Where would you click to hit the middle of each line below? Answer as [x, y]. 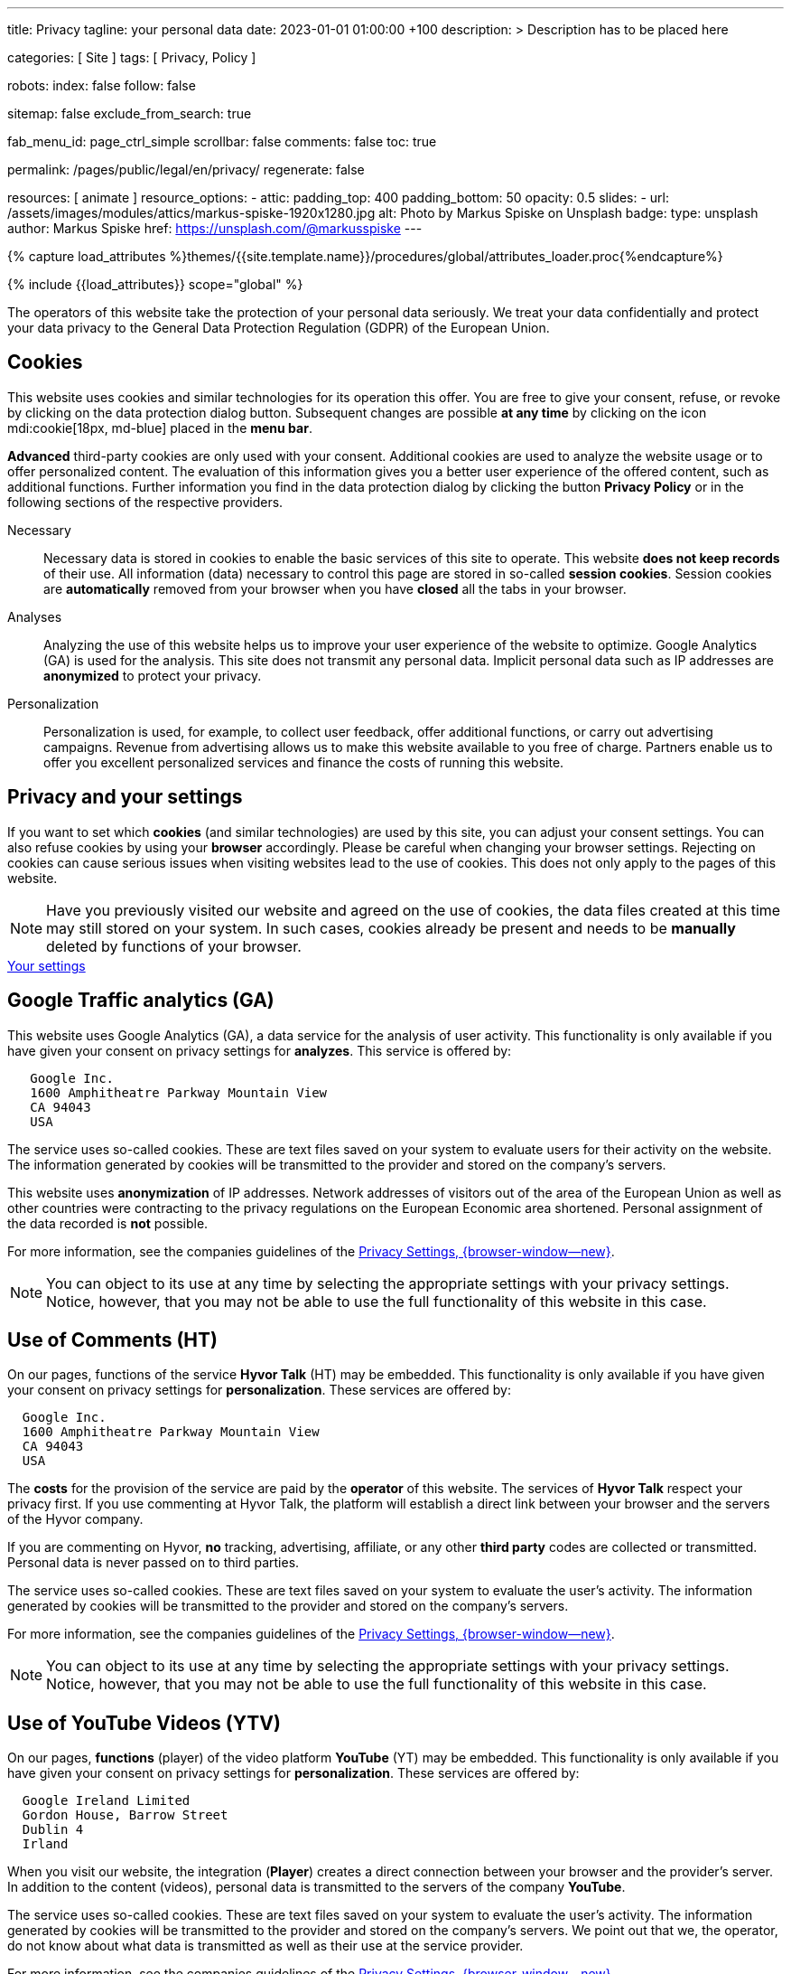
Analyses [35, 616]
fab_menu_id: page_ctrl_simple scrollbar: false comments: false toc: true [222, 141]
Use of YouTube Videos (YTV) [144, 1723]
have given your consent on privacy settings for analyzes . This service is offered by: [260, 1050]
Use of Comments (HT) [112, 1339]
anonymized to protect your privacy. [153, 675]
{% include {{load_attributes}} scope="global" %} [155, 284]
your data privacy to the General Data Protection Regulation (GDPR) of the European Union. [279, 328]
